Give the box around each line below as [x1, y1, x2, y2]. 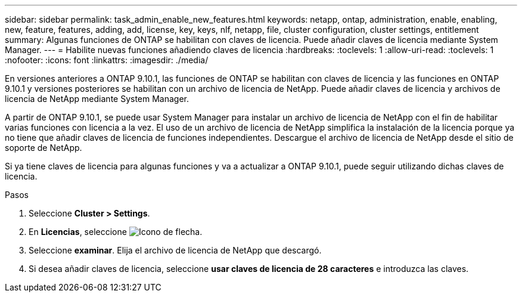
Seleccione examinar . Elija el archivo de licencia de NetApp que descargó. [29, 245, 322, 255]
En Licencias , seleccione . [29, 227, 203, 237]
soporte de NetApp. [5, 143, 82, 153]
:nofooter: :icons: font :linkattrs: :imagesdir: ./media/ [5, 55, 209, 65]
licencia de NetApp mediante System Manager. [5, 94, 189, 104]
